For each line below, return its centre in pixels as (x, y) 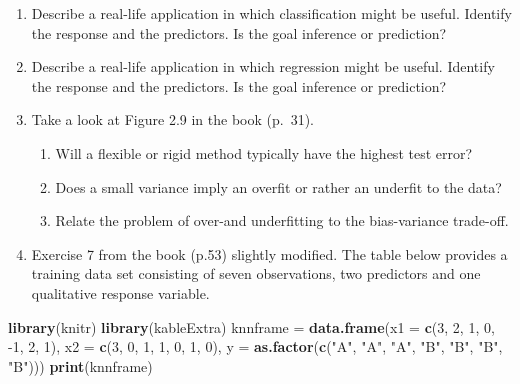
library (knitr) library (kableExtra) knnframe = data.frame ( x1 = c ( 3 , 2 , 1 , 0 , (251, 326)
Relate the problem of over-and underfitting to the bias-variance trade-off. (282, 220)
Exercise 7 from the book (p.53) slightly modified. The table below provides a (269, 253)
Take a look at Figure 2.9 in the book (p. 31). (172, 119)
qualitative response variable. (120, 292)
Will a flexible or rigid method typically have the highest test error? (264, 152)
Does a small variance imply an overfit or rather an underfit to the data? (278, 186)
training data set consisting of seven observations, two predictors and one (256, 273)
